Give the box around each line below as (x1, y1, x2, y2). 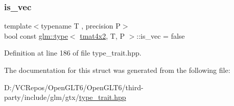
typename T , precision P (41, 20, 121, 31)
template (4, 20, 32, 31)
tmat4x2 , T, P (80, 30, 125, 41)
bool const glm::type (4, 30, 68, 41)
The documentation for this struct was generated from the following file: (4, 65, 230, 75)
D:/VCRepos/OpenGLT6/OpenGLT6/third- (4, 82, 144, 92)
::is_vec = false (136, 30, 185, 41)
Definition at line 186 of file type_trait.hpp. (4, 47, 142, 58)
